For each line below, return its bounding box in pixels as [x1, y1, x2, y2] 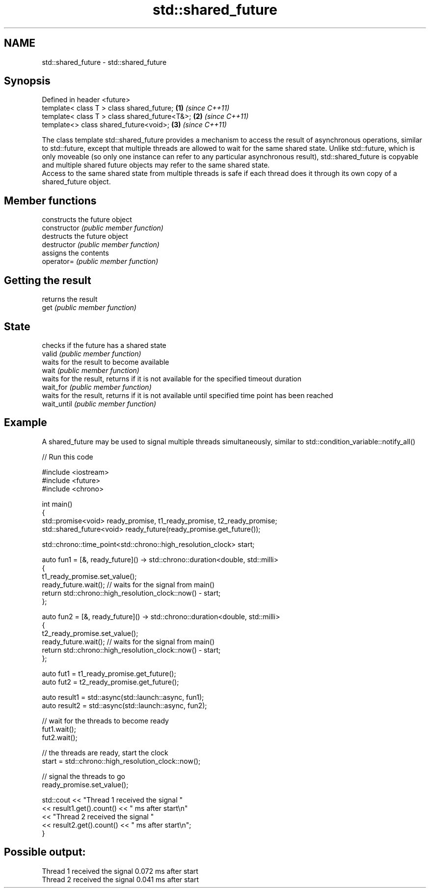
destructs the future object [42, 232, 128, 241]
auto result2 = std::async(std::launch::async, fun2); [42, 701, 207, 710]
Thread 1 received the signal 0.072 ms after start [42, 866, 198, 875]
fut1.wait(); [42, 724, 76, 733]
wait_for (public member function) [42, 382, 152, 391]
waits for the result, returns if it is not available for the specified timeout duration [42, 374, 301, 383]
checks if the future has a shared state [42, 341, 166, 349]
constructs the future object [42, 215, 132, 224]
